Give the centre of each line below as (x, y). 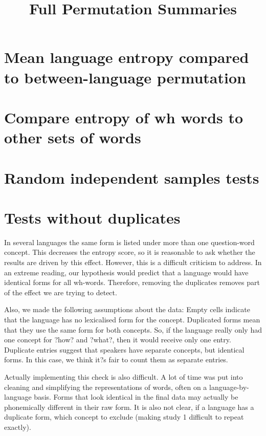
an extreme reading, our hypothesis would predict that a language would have (126, 272)
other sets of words (73, 137)
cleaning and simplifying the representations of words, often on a (106, 387)
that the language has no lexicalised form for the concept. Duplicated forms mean (132, 319)
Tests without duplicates (92, 217)
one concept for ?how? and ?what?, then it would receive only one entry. (118, 340)
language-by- (229, 387)
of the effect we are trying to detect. (61, 292)
